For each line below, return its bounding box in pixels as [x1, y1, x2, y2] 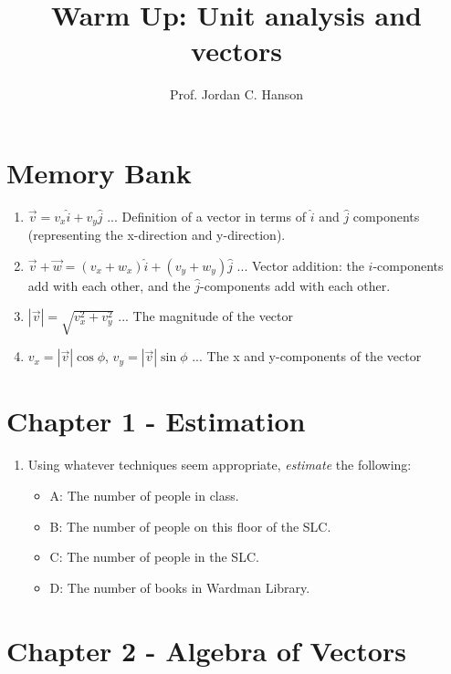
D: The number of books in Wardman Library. [49, 577, 310, 596]
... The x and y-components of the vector [192, 347, 422, 366]
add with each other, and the [27, 275, 191, 295]
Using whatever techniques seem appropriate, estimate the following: [27, 455, 412, 474]
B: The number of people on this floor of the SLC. [49, 516, 331, 535]
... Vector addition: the [236, 255, 364, 275]
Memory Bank [6, 153, 192, 191]
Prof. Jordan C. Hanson [169, 85, 304, 104]
